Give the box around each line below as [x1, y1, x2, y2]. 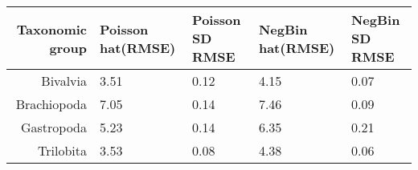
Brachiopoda [15, 95, 88, 113]
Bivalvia [41, 71, 88, 90]
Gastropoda [20, 118, 88, 136]
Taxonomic [16, 19, 88, 38]
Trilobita [38, 141, 88, 160]
